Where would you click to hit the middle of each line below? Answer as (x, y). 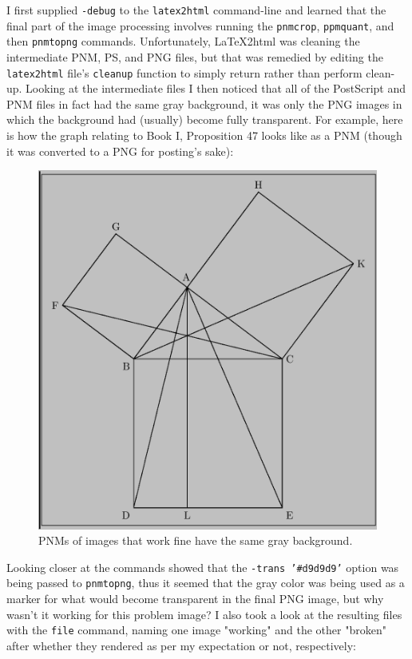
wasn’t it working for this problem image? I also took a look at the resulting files (204, 614)
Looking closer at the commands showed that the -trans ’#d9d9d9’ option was (203, 567)
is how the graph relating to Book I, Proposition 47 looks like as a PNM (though (204, 135)
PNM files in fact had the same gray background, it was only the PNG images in (204, 103)
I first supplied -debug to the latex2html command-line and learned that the (196, 10)
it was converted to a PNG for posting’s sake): (120, 151)
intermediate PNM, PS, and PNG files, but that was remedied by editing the (195, 56)
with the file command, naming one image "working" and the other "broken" (196, 630)
